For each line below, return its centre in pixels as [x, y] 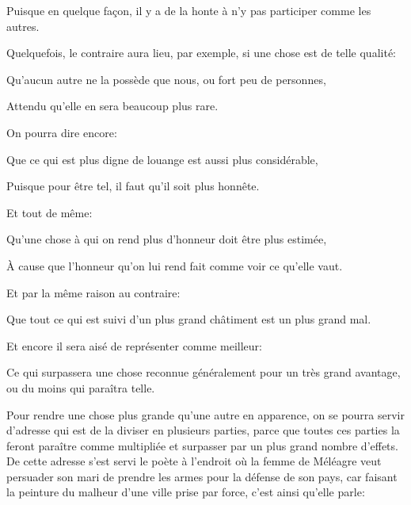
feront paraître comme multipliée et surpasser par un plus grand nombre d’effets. [202, 445]
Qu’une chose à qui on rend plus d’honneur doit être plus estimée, [167, 239]
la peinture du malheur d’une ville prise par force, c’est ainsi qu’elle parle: [186, 492]
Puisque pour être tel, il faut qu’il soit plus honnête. [133, 186]
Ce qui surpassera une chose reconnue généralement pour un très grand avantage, [204, 372]
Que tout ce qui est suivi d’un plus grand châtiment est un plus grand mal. [189, 319]
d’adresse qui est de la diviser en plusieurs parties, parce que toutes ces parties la [203, 430]
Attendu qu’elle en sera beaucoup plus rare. [112, 106]
